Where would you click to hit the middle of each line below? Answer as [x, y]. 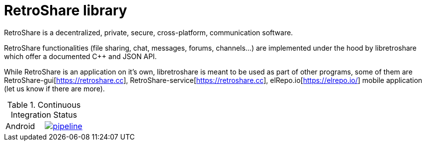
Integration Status [44, 114]
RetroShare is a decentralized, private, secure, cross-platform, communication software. [149, 32]
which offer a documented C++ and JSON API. [81, 56]
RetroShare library [66, 10]
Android [20, 126]
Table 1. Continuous [44, 105]
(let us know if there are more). [54, 88]
